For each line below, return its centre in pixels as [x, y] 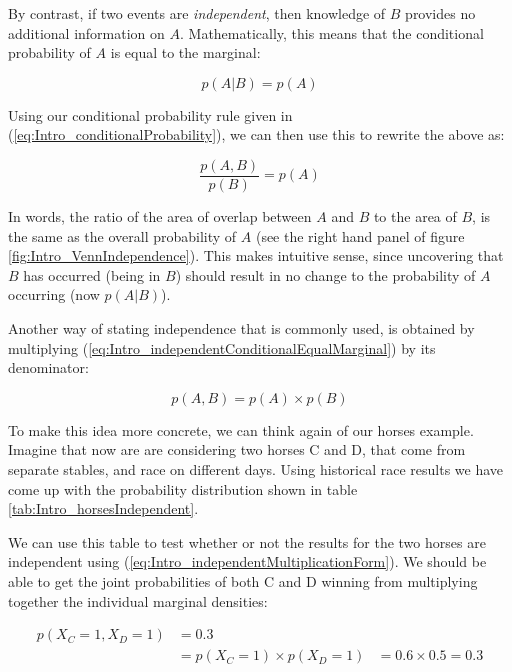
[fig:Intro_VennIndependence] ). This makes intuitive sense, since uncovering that [256, 255]
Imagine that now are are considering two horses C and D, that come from [237, 449]
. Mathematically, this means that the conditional [331, 32]
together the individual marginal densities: [138, 600]
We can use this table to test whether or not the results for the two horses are [247, 541]
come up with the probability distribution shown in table [183, 488]
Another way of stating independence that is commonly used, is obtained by [241, 328]
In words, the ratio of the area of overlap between [160, 216]
